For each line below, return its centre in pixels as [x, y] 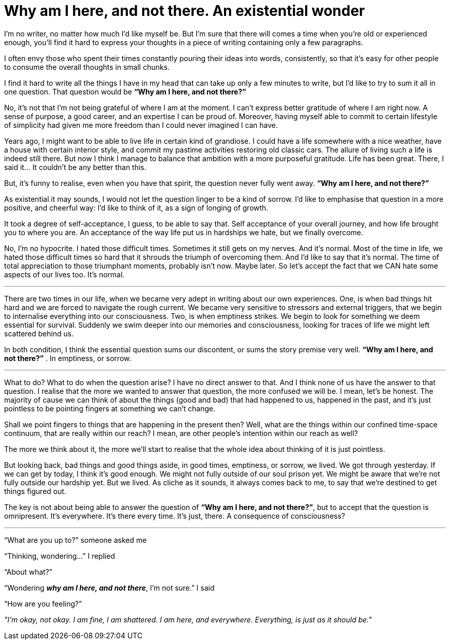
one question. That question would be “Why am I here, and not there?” [125, 91]
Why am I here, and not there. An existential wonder [185, 11]
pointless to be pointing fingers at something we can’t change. [110, 408]
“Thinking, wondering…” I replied [60, 556]
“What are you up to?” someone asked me [76, 540]
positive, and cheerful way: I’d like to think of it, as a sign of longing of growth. [136, 207]
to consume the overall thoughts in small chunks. [87, 67]
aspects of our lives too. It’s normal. [64, 274]
